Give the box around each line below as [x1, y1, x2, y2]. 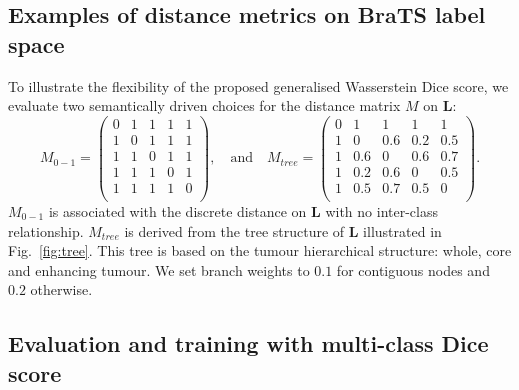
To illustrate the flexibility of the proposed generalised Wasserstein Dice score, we [8, 75, 509, 96]
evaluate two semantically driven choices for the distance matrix [8, 95, 401, 116]
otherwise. [30, 279, 93, 300]
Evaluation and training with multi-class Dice [8, 328, 489, 359]
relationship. [8, 220, 84, 241]
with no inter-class [325, 201, 438, 222]
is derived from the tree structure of [124, 220, 345, 241]
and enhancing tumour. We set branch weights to [8, 259, 310, 280]
